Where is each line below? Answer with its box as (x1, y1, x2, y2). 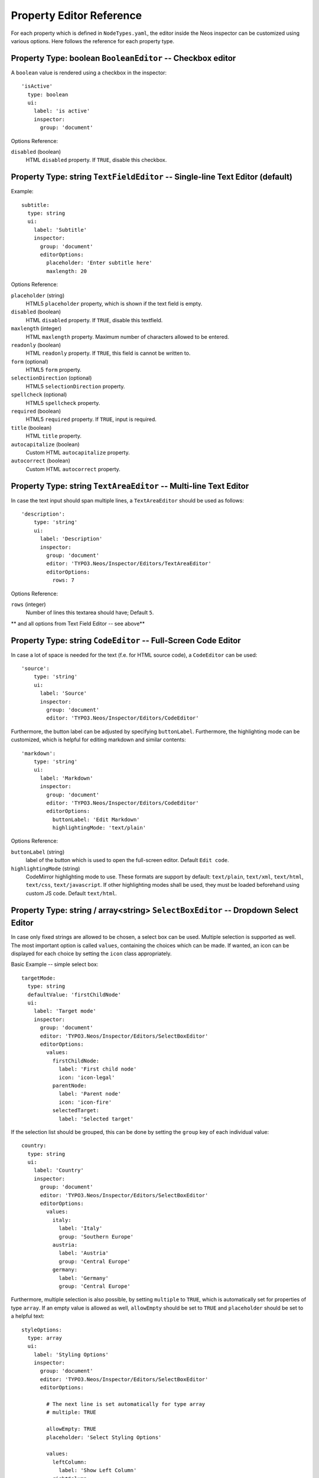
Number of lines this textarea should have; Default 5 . (25, 609, 154, 616)
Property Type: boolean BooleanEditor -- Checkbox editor (11, 53, 236, 63)
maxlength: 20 (46, 268, 87, 274)
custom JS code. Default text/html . (25, 890, 118, 897)
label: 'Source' (40, 690, 87, 697)
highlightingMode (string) (11, 865, 80, 872)
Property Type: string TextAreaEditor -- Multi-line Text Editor (11, 481, 249, 491)
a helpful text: (11, 1312, 44, 1320)
